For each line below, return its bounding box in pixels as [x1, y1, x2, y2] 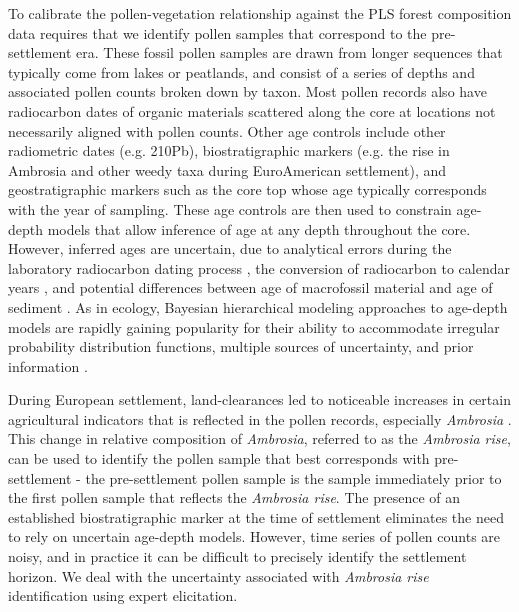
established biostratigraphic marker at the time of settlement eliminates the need [8, 506, 504, 527]
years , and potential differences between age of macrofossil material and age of [8, 277, 493, 298]
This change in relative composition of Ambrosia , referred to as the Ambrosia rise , [8, 428, 511, 449]
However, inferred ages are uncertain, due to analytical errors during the [8, 238, 452, 259]
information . [8, 355, 88, 376]
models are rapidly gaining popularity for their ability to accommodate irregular [8, 316, 500, 337]
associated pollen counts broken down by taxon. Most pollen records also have [8, 81, 487, 102]
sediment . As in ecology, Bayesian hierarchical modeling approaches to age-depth [8, 296, 508, 317]
